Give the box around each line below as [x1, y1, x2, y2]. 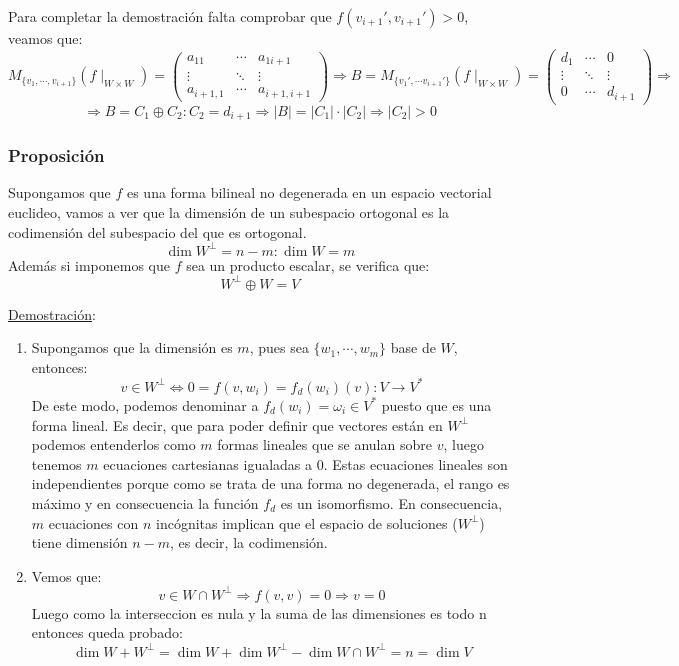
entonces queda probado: [31, 622, 183, 643]
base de [390, 337, 436, 358]
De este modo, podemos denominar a [31, 394, 259, 415]
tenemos [31, 453, 82, 474]
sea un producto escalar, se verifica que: [186, 254, 430, 275]
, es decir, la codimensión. [170, 532, 328, 553]
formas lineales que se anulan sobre [217, 434, 432, 455]
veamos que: [8, 28, 83, 48]
